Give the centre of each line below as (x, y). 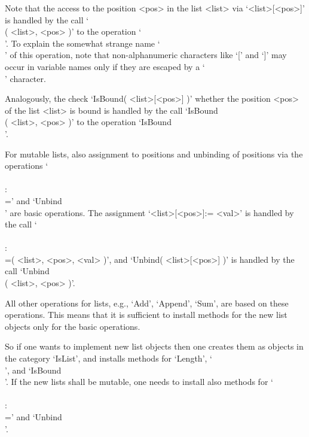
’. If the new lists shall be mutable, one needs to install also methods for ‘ (139, 382)
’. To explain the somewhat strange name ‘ (82, 43)
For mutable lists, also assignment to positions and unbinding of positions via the (154, 154)
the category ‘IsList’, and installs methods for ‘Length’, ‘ (108, 358)
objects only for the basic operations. (73, 326)
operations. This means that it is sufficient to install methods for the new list (146, 315)
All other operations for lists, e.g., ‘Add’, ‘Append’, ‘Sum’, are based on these (147, 303)
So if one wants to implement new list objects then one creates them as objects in (154, 346)
